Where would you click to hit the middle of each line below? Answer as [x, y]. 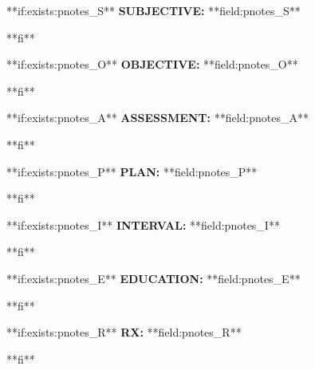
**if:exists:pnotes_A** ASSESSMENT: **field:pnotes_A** [158, 118]
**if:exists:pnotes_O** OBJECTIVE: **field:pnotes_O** [152, 64]
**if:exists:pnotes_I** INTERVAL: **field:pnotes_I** [143, 224]
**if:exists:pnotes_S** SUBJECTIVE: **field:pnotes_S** [154, 10]
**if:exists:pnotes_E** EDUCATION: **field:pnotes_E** [154, 278]
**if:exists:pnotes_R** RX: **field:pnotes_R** [124, 332]
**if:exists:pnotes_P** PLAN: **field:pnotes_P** [132, 171]
